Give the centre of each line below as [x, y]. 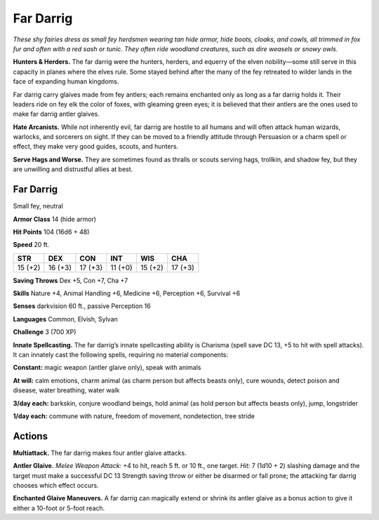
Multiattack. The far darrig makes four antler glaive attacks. [100, 453]
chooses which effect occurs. [56, 486]
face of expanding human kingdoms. [66, 81]
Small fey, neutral [38, 206]
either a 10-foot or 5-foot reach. [59, 508]
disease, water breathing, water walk [66, 390]
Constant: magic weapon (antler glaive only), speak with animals [107, 368]
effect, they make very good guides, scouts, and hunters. [96, 147]
